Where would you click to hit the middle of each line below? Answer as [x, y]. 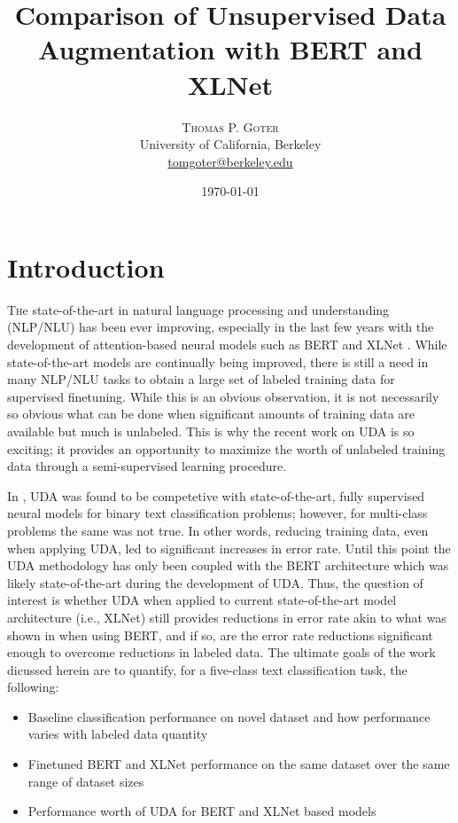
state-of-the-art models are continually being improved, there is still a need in [218, 361]
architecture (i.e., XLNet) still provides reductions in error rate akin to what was [227, 617]
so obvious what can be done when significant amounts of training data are [211, 414]
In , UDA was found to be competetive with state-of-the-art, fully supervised [216, 495]
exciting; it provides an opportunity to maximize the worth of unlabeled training [226, 448]
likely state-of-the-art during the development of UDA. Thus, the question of [215, 582]
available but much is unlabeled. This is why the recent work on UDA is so [211, 431]
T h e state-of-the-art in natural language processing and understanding [198, 309]
